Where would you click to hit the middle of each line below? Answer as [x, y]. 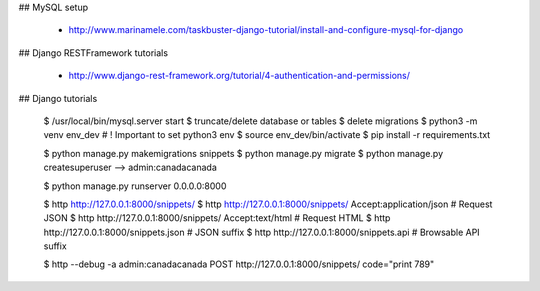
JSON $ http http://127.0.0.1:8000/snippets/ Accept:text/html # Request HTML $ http [217, 218]
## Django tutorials [58, 98]
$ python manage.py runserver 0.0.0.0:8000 [135, 186]
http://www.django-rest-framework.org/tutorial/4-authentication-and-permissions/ [239, 76]
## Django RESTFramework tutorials [93, 52]
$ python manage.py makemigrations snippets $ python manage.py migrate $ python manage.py [243, 153]
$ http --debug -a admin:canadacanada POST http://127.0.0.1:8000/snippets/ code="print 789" [239, 264]
